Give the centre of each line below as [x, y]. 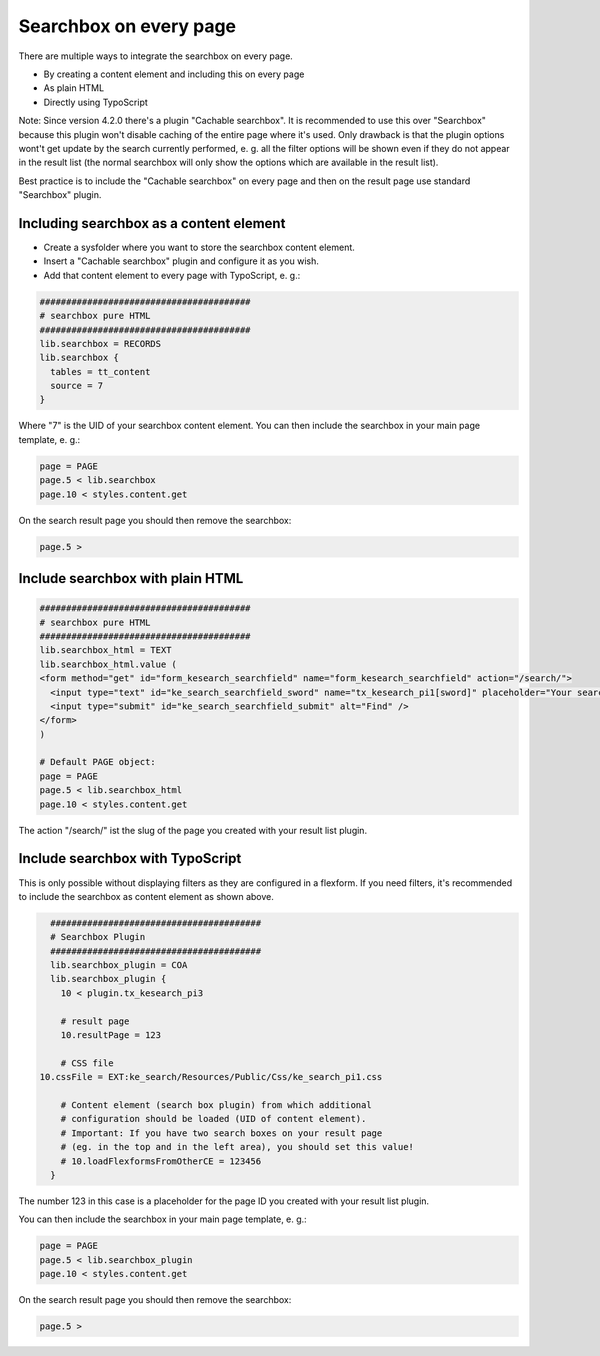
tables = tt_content [100, 371]
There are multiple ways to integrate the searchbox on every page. [156, 56]
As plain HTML [74, 88]
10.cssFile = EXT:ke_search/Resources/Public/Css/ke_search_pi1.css [211, 1077]
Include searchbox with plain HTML [131, 578]
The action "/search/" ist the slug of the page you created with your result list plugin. [193, 830]
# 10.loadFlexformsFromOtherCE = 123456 [161, 1161]
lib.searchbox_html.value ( [108, 664]
